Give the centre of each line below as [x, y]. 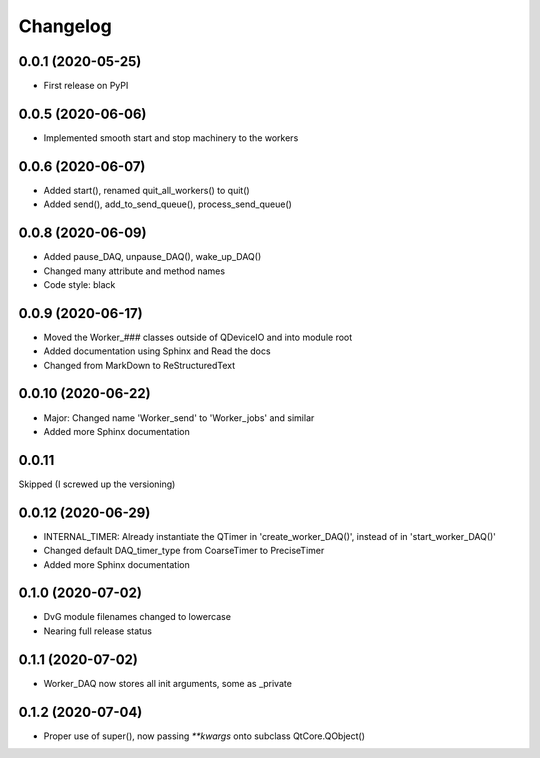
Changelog [65, 26]
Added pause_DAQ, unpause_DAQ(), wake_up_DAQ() [152, 257]
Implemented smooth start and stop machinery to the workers [171, 137]
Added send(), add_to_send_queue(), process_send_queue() [167, 204]
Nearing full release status [97, 631]
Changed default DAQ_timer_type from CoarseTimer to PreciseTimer [184, 551]
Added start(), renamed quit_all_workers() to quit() [146, 190]
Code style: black [79, 284]
